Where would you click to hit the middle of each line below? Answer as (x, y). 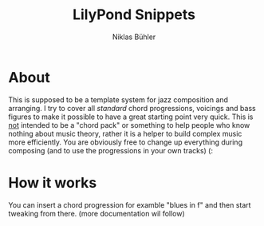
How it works (53, 182)
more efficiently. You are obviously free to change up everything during (126, 142)
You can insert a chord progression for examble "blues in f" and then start (130, 204)
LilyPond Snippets (134, 15)
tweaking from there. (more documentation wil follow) (97, 213)
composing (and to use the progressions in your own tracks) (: (111, 150)
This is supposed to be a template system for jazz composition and (118, 99)
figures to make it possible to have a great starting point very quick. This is (131, 117)
